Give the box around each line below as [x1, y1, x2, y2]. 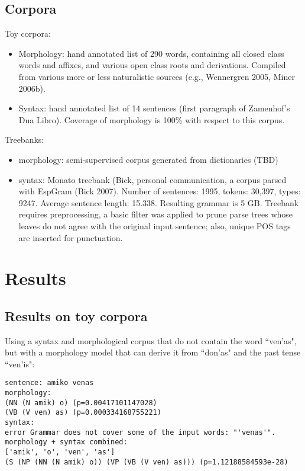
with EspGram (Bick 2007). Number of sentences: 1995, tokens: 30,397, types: [18, 185, 301, 197]
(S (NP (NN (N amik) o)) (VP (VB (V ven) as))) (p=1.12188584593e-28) [5, 457, 288, 466]
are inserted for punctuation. [18, 231, 123, 243]
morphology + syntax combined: [5, 438, 128, 447]
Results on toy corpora [5, 306, 148, 325]
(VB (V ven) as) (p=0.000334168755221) [5, 408, 161, 417]
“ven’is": [5, 357, 35, 370]
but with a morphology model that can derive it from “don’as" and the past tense [5, 346, 301, 358]
